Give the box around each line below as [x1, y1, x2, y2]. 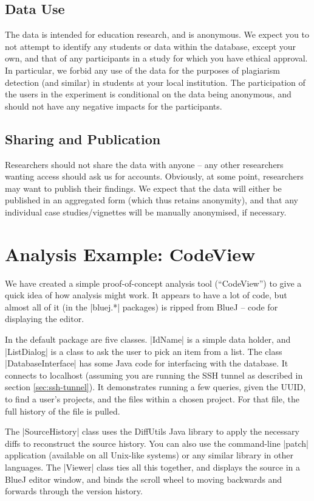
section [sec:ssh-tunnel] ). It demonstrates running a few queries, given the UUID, [5, 380, 306, 393]
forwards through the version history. [5, 485, 143, 497]
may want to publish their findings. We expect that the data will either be [5, 181, 282, 194]
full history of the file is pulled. [5, 404, 120, 417]
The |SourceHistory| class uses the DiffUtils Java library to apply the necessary [5, 425, 299, 438]
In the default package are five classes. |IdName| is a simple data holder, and [5, 333, 291, 346]
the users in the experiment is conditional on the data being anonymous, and [5, 88, 292, 100]
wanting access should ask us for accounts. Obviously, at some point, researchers [5, 170, 304, 183]
